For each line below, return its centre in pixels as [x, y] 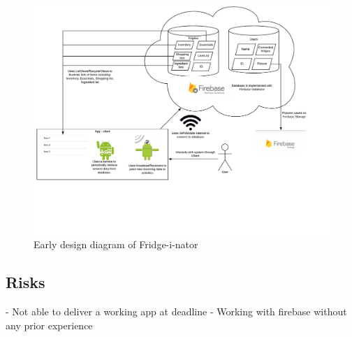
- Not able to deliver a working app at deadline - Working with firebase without [176, 311]
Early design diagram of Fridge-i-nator [116, 244]
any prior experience [49, 325]
